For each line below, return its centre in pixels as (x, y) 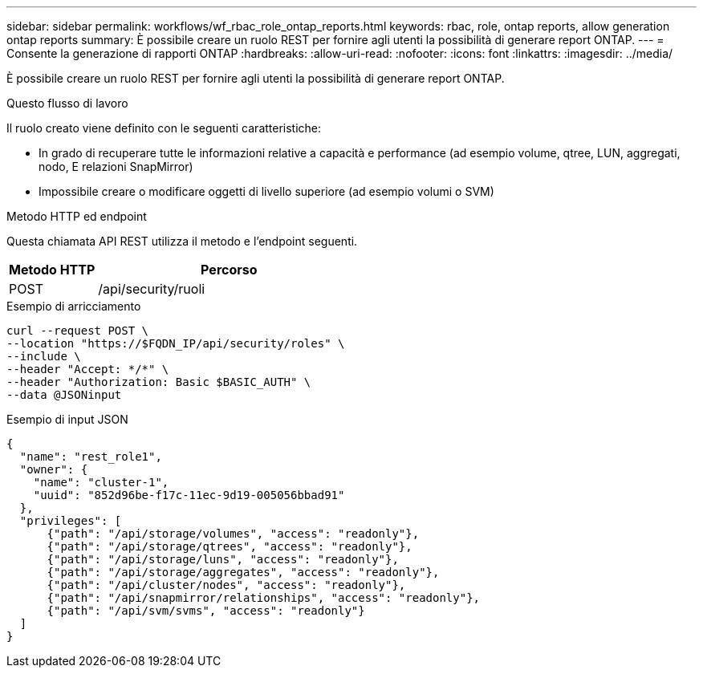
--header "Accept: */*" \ (88, 369)
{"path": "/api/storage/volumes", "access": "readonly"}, (233, 534)
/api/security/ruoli (152, 289)
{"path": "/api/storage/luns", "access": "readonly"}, (223, 559)
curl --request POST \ (78, 331)
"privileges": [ (71, 521)
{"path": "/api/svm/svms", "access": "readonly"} (206, 611)
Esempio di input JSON (67, 419)
